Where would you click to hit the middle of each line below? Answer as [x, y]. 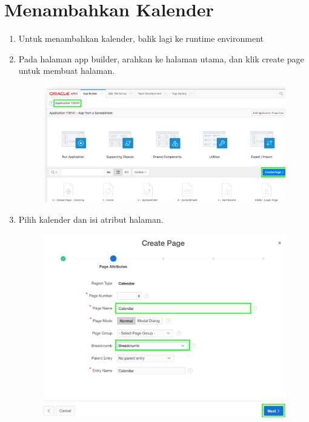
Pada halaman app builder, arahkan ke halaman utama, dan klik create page [161, 58]
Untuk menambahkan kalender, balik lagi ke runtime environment [141, 38]
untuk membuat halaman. [67, 71]
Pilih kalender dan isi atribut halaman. [91, 219]
